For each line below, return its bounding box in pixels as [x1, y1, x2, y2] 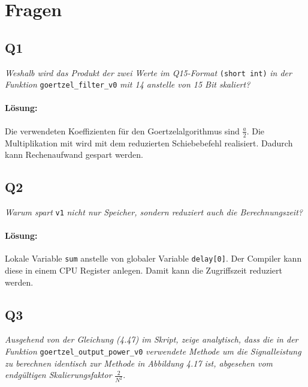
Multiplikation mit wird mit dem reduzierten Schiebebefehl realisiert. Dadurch [5, 136, 293, 149]
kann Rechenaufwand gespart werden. [5, 148, 143, 161]
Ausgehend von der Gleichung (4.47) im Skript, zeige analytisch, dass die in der [5, 333, 298, 346]
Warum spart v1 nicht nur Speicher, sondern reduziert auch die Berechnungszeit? [5, 205, 303, 218]
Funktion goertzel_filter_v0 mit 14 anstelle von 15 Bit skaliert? [5, 78, 250, 91]
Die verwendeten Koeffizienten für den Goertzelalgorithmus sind [5, 124, 240, 137]
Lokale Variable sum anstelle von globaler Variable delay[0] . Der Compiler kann [5, 252, 302, 265]
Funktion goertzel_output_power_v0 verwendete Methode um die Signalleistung [5, 345, 301, 357]
